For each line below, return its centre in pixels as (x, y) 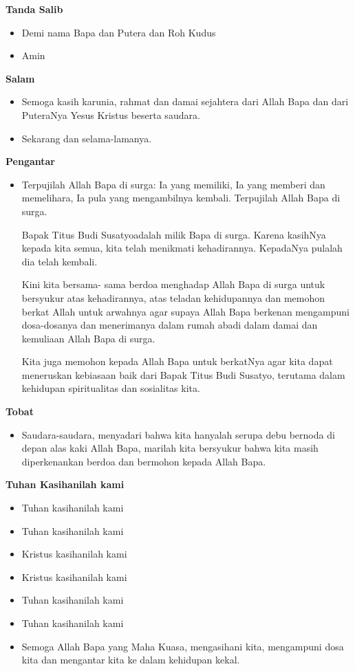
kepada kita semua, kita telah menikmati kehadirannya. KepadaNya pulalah (182, 248)
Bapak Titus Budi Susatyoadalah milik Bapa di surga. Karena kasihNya (174, 234)
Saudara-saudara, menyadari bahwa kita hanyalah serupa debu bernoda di (178, 434)
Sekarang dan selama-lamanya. (87, 138)
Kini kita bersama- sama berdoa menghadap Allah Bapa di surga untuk (173, 284)
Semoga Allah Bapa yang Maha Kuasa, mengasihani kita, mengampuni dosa (183, 646)
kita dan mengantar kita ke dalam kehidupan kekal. (131, 660)
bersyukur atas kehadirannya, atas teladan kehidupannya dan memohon (173, 297)
